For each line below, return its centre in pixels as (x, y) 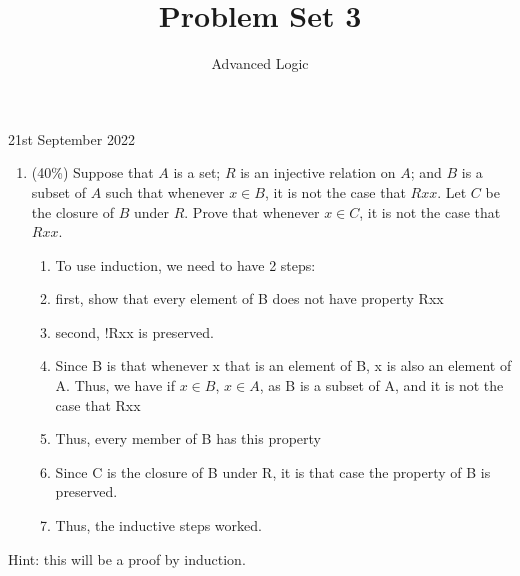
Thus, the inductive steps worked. (158, 525)
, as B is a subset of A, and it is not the (381, 385)
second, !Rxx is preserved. (134, 331)
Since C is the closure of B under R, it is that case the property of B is (273, 471)
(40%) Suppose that (92, 172)
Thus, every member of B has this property (188, 438)
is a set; (197, 172)
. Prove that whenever (252, 211)
